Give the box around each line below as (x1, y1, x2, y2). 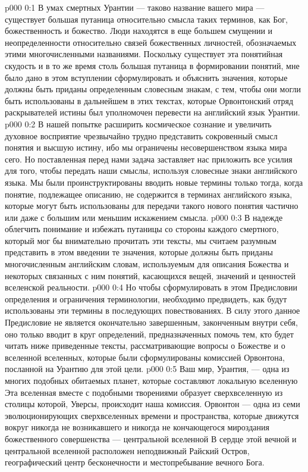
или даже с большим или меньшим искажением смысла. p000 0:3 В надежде (5, 211, 283, 223)
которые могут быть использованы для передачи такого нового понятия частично (5, 199, 298, 212)
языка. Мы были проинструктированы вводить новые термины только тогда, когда (5, 176, 303, 188)
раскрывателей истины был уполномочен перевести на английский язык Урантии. (5, 106, 300, 118)
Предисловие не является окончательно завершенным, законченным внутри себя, (5, 316, 298, 329)
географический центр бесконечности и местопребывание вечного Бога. (5, 456, 265, 468)
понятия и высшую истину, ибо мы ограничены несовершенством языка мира (5, 141, 287, 154)
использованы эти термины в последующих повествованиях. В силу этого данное (5, 304, 300, 317)
